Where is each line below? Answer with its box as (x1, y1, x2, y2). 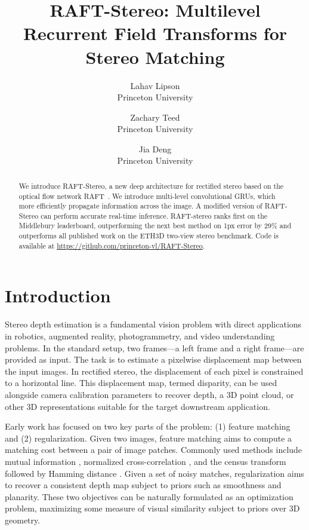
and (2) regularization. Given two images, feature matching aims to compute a (5, 431, 292, 444)
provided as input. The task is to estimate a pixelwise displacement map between (5, 353, 302, 366)
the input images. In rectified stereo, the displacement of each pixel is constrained (5, 364, 304, 377)
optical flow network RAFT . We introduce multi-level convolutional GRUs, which (18, 191, 276, 201)
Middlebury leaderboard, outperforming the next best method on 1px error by (18, 220, 262, 231)
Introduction (5, 283, 111, 308)
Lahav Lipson (130, 79, 180, 91)
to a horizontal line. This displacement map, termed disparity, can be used (5, 376, 277, 389)
